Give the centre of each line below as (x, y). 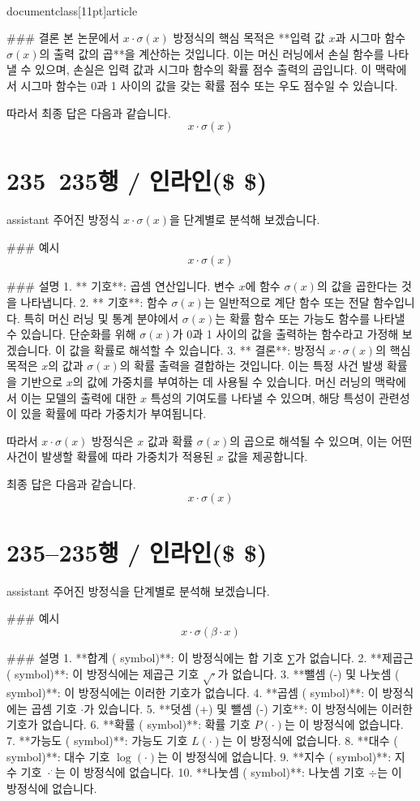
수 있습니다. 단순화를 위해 (71, 334)
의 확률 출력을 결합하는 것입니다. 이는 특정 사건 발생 (251, 366)
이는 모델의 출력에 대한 (79, 397)
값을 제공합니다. (268, 456)
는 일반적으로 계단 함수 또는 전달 (287, 302)
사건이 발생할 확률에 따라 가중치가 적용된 (110, 456)
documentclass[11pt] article (72, 10)
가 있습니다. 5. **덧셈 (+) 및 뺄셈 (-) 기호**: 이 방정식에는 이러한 (248, 708)
